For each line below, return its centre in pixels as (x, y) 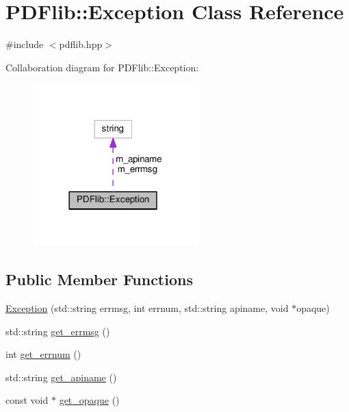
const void (27, 400)
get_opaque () (89, 400)
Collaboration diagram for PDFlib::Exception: (102, 67)
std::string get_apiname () (61, 377)
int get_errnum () (43, 354)
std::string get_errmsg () (58, 331)
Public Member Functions (99, 279)
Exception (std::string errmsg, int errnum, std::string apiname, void (147, 308)
